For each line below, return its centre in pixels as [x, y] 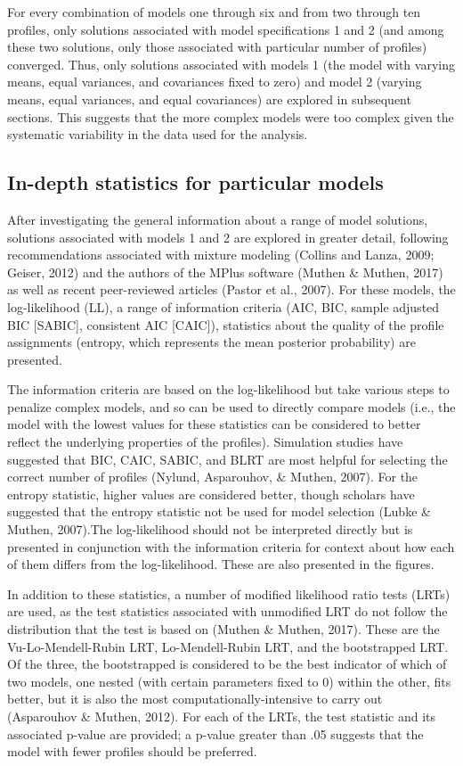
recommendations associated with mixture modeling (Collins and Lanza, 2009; [221, 255]
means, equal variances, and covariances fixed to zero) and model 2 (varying [215, 82]
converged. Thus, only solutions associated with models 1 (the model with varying [231, 64]
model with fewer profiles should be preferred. [132, 751]
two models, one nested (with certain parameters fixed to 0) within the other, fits [229, 681]
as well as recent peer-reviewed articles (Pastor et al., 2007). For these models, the [231, 289]
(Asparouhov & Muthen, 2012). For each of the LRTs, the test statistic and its [222, 716]
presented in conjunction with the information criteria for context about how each [231, 546]
